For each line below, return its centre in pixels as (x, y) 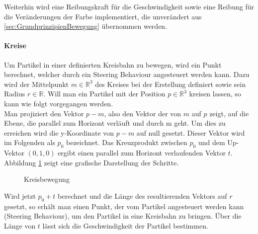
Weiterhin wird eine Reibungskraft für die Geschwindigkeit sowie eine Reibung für (129, 6)
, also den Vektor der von (143, 113)
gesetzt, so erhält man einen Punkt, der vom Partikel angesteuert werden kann (124, 206)
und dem (212, 142)
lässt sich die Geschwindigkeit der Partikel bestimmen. (125, 225)
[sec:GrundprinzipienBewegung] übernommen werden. (86, 26)
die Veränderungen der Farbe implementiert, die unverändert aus (103, 16)
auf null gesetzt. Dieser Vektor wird (191, 132)
